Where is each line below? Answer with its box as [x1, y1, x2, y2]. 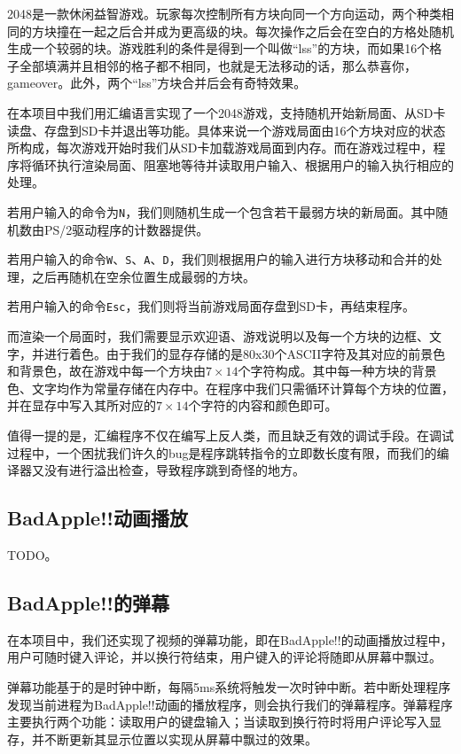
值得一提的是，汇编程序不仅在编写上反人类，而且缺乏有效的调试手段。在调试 [7, 426, 454, 445]
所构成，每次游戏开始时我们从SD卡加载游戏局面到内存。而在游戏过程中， [7, 138, 434, 157]
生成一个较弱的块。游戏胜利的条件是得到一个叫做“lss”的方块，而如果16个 [7, 39, 430, 58]
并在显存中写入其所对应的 [7, 396, 156, 415]
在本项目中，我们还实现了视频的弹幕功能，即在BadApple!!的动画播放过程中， [7, 630, 453, 649]
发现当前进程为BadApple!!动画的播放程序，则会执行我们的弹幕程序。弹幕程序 [7, 695, 453, 713]
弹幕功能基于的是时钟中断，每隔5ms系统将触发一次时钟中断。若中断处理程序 [7, 678, 451, 696]
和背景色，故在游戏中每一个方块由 [7, 361, 206, 380]
